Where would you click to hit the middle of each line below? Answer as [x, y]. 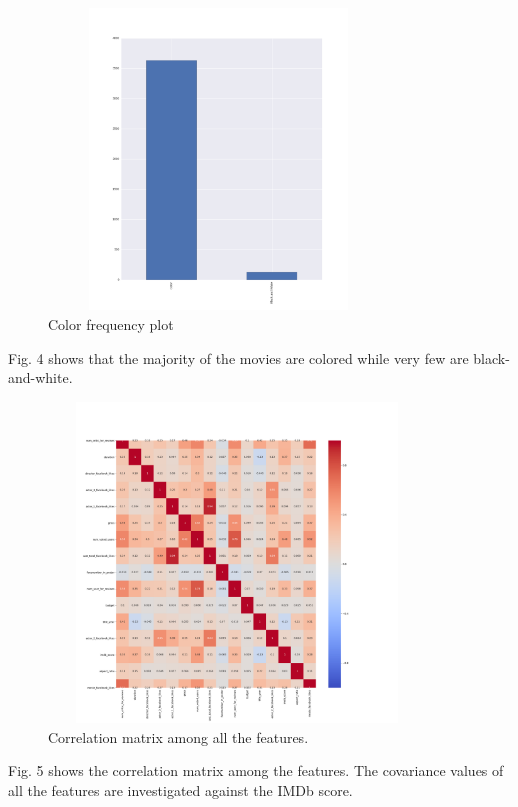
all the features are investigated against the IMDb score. [180, 789]
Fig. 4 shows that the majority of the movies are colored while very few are [238, 357]
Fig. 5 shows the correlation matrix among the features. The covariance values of [256, 770]
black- [491, 357]
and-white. [40, 377]
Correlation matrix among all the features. [178, 736]
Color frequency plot [111, 323]
